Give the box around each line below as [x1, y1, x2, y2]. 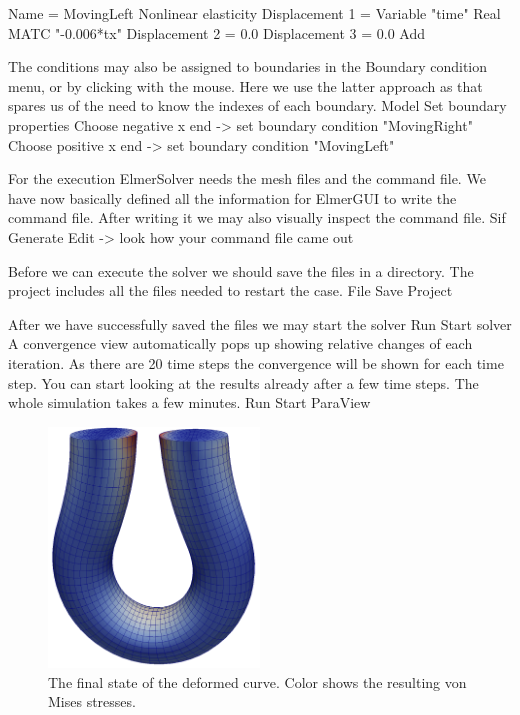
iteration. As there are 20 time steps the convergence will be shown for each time [8, 352, 504, 373]
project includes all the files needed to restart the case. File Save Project [8, 280, 453, 301]
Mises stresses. [48, 691, 136, 712]
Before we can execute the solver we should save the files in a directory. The [8, 260, 474, 281]
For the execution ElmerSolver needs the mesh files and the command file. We [8, 168, 486, 189]
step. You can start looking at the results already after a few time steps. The [8, 372, 479, 393]
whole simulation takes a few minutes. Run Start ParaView [8, 392, 371, 413]
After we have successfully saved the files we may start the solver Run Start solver [8, 313, 512, 334]
